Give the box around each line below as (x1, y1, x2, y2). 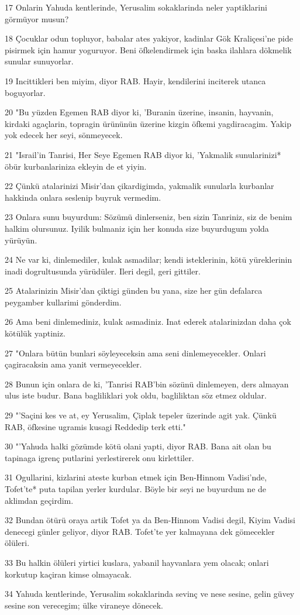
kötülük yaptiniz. (5, 327, 65, 339)
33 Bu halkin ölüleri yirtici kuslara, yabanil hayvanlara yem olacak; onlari (5, 556, 269, 568)
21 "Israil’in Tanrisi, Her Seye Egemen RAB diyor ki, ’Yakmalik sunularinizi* (5, 148, 281, 160)
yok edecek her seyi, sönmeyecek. (5, 129, 123, 141)
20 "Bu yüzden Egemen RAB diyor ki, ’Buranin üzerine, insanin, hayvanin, (5, 106, 274, 118)
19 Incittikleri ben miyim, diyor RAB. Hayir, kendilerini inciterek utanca (5, 74, 266, 87)
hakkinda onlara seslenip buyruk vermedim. (5, 191, 161, 203)
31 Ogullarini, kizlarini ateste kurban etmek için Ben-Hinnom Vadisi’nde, (5, 471, 267, 483)
